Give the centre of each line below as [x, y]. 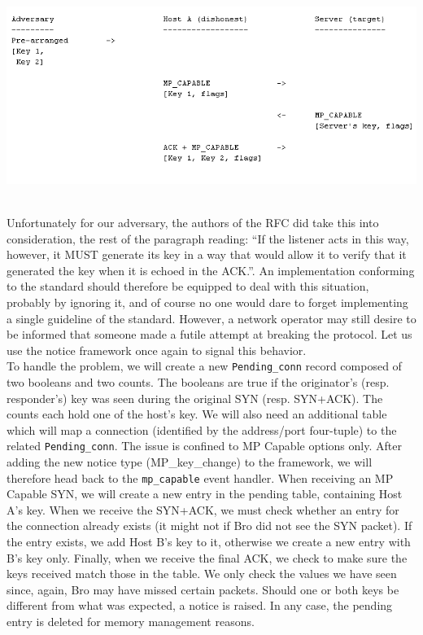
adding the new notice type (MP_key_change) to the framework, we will [190, 461]
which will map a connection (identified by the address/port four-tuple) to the [202, 429]
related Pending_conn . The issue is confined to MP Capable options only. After [204, 446]
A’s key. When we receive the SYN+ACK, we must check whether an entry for [203, 509]
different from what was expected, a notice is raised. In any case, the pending [200, 605]
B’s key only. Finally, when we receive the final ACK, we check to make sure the [207, 557]
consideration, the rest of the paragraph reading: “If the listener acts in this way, [208, 238]
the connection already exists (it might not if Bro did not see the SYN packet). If [209, 526]
